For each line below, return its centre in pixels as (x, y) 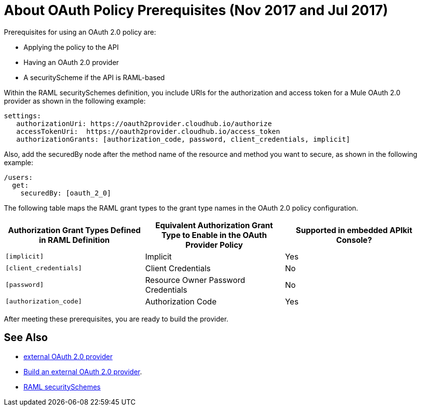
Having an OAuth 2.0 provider (71, 62)
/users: (19, 177)
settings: (22, 116)
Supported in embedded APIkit (354, 230)
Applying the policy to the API (71, 47)
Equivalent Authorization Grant (214, 225)
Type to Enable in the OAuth (214, 235)
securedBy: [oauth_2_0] (66, 193)
